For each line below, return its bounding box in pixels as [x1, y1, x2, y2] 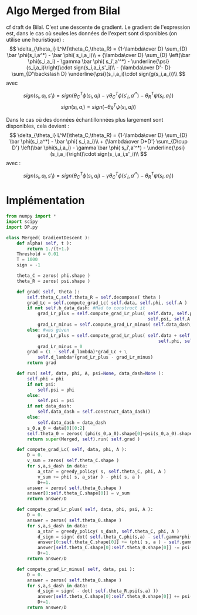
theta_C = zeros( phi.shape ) [16, 273, 91, 279]
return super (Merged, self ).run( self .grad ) [27, 436, 141, 442]
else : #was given [27, 327, 69, 333]
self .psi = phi [37, 387, 75, 393]
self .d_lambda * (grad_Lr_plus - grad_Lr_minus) [37, 355, 154, 360]
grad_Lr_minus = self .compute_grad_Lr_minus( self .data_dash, [37, 322, 193, 327]
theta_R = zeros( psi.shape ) [16, 278, 91, 284]
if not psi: [27, 381, 57, 387]
